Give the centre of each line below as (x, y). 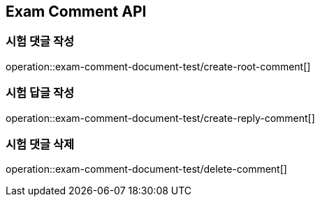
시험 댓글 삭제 (40, 144)
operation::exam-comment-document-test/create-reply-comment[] (160, 118)
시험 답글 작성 (40, 93)
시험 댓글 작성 (40, 41)
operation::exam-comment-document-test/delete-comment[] (146, 169)
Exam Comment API (76, 11)
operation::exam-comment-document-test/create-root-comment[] (158, 66)
